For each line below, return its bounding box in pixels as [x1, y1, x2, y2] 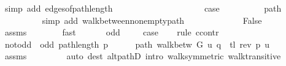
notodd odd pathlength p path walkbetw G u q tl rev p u [4, 37, 270, 50]
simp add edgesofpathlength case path [4, 2, 282, 14]
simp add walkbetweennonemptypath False [42, 13, 262, 26]
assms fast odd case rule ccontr [4, 26, 219, 38]
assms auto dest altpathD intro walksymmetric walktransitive [4, 50, 281, 62]
